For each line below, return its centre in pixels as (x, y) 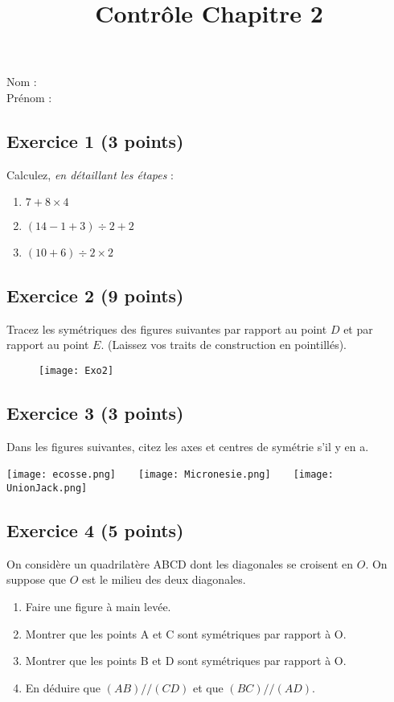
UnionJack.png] (47, 488)
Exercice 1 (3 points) (95, 140)
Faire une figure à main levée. (98, 606)
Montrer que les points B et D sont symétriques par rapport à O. (186, 661)
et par (358, 328)
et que (208, 687)
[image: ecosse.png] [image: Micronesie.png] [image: (170, 475)
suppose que (37, 579)
